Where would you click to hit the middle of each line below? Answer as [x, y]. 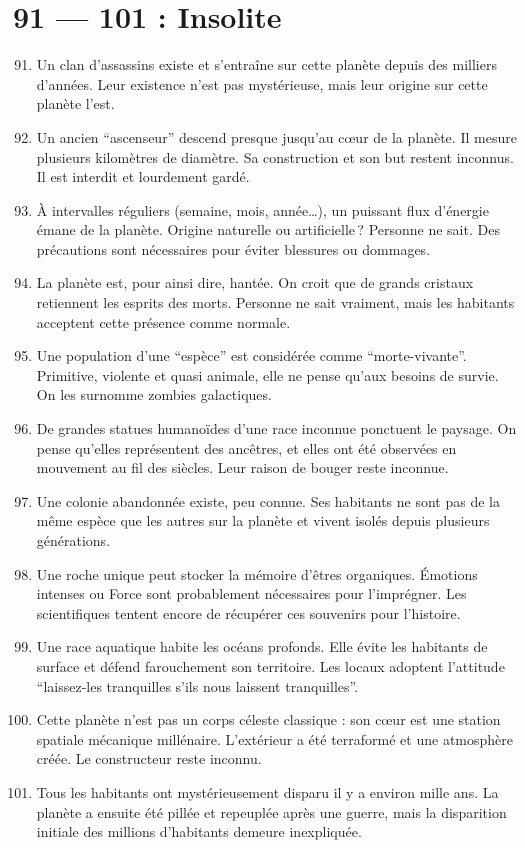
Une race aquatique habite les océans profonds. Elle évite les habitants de [262, 646]
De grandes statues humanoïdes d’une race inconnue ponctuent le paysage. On [276, 428]
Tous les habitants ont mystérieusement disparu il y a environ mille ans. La [267, 791]
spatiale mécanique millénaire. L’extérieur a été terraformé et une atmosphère [274, 738]
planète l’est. [75, 103]
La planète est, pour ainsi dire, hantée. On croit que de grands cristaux [255, 282]
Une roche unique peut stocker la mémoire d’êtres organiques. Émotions [257, 573]
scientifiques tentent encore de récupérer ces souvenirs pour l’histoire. [248, 612]
